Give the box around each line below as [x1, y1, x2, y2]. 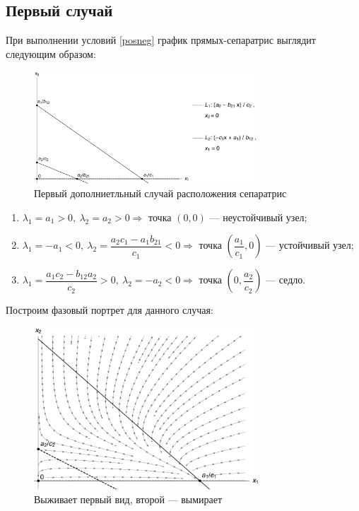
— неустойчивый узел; [209, 209, 307, 224]
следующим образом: [6, 46, 96, 61]
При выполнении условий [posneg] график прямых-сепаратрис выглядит [6, 33, 316, 47]
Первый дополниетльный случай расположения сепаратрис [34, 186, 287, 201]
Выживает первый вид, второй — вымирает [34, 492, 223, 507]
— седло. [266, 272, 306, 287]
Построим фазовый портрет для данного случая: [6, 303, 213, 317]
